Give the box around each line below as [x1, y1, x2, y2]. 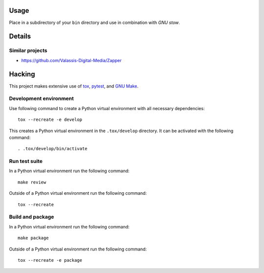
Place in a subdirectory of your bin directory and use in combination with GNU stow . [9, 20, 180, 25]
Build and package [9, 213, 54, 220]
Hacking [9, 70, 35, 78]
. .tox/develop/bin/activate [18, 146, 88, 152]
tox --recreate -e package [18, 257, 83, 263]
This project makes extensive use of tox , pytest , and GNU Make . [9, 83, 139, 89]
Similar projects [9, 47, 47, 54]
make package [18, 235, 49, 241]
